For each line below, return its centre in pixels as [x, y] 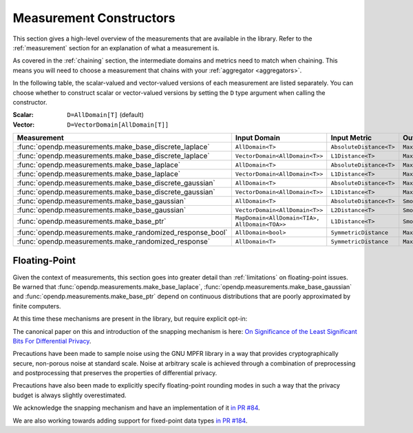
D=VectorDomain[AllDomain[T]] [118, 125]
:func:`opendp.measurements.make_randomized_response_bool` [122, 233]
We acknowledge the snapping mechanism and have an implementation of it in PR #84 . [136, 408]
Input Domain [257, 138]
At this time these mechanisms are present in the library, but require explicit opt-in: [130, 319]
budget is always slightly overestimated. [70, 395]
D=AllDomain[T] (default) [106, 115]
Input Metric [351, 138]
